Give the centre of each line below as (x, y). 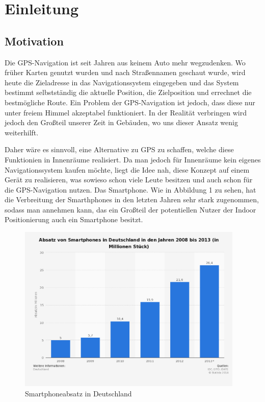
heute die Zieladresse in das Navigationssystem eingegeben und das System (122, 82)
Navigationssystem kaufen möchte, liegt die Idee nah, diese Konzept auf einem (127, 169)
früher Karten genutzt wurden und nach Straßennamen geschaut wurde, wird (125, 72)
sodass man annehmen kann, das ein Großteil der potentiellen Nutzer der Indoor (130, 209)
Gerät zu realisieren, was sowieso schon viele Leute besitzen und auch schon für (129, 180)
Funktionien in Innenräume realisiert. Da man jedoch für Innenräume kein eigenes (133, 159)
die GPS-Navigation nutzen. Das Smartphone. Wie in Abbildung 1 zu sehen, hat (130, 189)
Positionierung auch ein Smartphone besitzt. (74, 219)
